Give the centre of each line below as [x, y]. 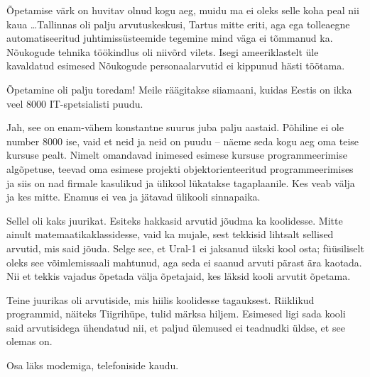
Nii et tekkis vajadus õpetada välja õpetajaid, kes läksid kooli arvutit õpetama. [179, 276]
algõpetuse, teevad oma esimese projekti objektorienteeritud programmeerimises [180, 168]
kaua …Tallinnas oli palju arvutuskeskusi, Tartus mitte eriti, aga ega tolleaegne [178, 24]
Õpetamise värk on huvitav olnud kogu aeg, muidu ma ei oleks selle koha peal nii [183, 10]
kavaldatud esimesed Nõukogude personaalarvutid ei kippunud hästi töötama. [176, 66]
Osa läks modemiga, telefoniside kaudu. [93, 365]
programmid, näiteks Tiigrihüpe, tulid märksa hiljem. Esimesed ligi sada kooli [176, 314]
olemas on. [29, 341]
